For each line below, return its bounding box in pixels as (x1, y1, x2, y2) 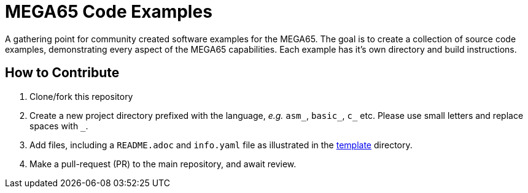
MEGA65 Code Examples (5, 1, 212, 22)
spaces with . (29, 120, 88, 131)
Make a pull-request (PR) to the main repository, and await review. (29, 158, 297, 169)
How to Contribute (5, 65, 120, 81)
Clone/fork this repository (29, 91, 133, 102)
